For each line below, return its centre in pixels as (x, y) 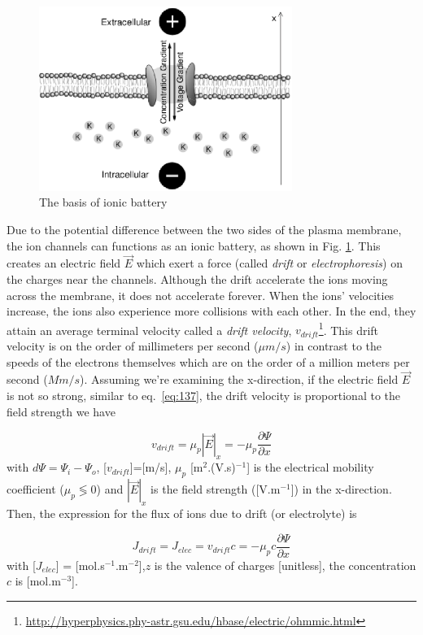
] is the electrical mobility (310, 467)
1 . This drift (349, 328)
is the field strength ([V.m (216, 489)
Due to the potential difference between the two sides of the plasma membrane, (204, 229)
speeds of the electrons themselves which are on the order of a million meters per (208, 361)
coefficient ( (35, 489)
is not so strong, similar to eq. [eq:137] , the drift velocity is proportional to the (204, 395)
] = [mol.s (80, 565)
